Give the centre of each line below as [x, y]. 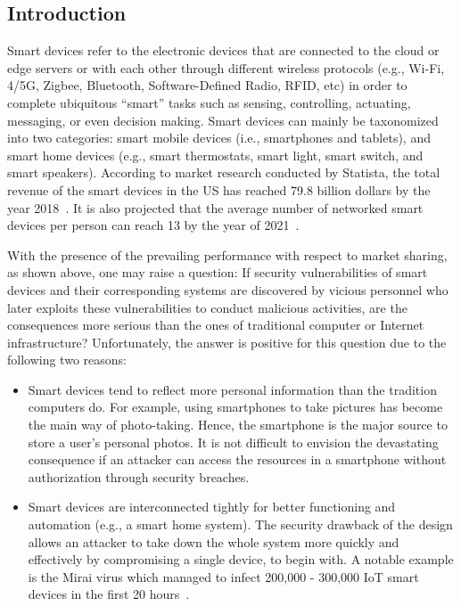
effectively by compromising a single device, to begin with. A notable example [241, 559]
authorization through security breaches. [139, 476]
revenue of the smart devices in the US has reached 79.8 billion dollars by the [219, 189]
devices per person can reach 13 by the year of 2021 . [153, 225]
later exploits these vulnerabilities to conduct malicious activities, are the [207, 307]
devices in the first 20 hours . [109, 594]
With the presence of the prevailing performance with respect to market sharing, [227, 254]
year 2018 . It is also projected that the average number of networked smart [215, 207]
